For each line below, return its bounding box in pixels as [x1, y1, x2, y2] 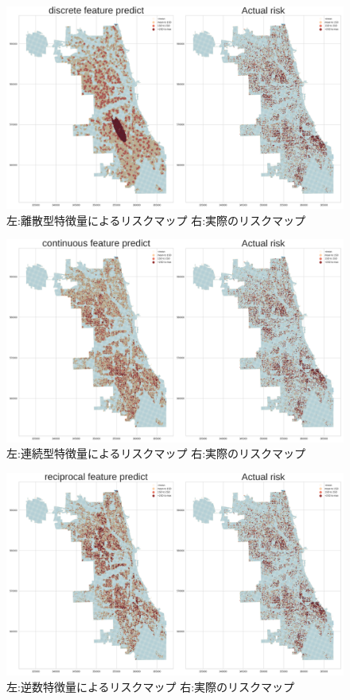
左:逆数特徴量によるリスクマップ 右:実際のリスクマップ [6, 678, 295, 694]
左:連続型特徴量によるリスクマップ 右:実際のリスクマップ [6, 445, 306, 462]
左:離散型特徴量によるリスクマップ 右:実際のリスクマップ [6, 211, 306, 228]
